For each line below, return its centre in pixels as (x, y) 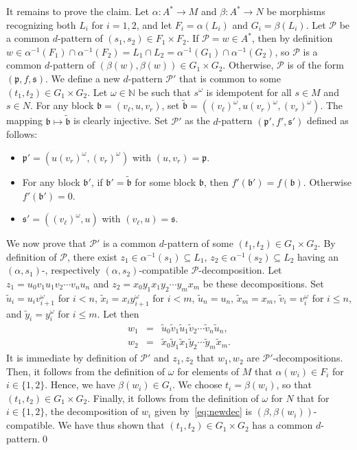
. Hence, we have (80, 384)
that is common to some (230, 78)
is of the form (315, 65)
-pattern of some (199, 243)
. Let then (118, 313)
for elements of (208, 371)
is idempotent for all (249, 92)
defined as (328, 120)
